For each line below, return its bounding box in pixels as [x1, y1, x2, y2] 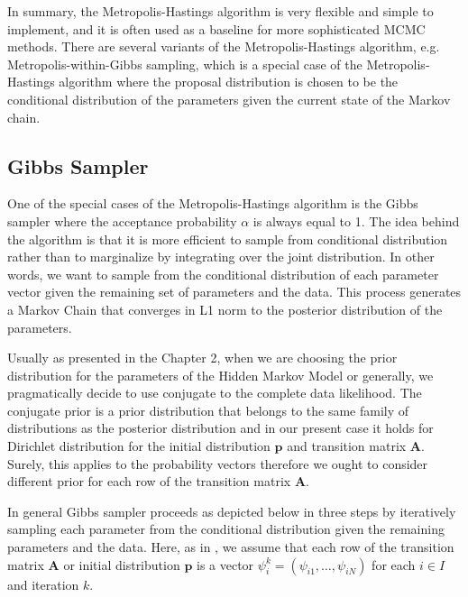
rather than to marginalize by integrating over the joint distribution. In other [7, 247, 435, 266]
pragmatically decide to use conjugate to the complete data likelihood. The [7, 383, 422, 402]
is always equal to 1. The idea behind [252, 211, 460, 230]
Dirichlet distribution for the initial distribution [7, 436, 271, 455]
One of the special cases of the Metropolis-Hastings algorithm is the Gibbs [7, 194, 418, 213]
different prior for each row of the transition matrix [7, 472, 291, 491]
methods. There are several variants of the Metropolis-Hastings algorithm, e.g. [7, 37, 440, 56]
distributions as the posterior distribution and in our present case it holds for [7, 418, 434, 437]
